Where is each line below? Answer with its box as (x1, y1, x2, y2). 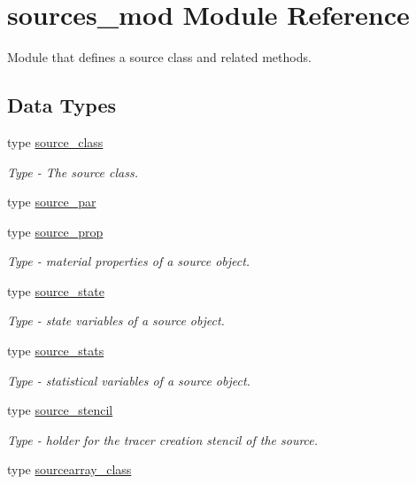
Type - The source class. (7, 162, 138, 181)
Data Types (7, 91, 116, 119)
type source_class (7, 132, 104, 151)
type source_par (7, 192, 96, 211)
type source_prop (7, 222, 104, 240)
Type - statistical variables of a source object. (7, 371, 250, 389)
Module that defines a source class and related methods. (7, 48, 312, 66)
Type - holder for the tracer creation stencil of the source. (7, 430, 319, 449)
